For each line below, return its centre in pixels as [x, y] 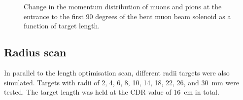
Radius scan [35, 52]
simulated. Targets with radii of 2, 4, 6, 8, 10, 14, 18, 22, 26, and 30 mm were [122, 82]
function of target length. [62, 26]
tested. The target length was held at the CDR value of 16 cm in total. [112, 92]
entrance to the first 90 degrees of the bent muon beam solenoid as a [127, 16]
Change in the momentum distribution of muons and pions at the [123, 6]
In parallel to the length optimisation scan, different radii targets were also [117, 72]
